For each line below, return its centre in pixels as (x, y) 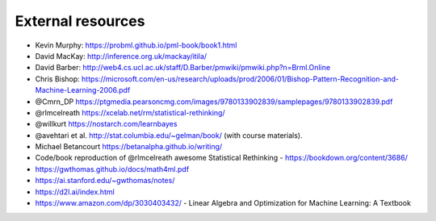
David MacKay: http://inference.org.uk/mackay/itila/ (121, 56)
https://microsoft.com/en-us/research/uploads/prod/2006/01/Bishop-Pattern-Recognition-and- (240, 79)
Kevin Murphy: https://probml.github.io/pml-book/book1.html (136, 45)
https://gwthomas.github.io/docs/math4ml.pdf (112, 169)
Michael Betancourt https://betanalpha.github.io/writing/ (129, 147)
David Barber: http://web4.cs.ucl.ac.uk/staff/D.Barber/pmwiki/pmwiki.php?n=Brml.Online (183, 68)
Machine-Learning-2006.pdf (83, 90)
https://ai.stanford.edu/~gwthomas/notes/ (105, 181)
